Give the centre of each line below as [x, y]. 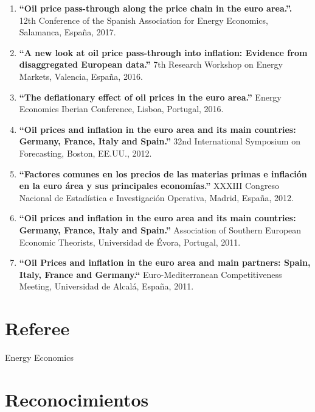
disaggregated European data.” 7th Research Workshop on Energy [151, 64]
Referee [37, 328]
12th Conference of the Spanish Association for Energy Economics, [144, 20]
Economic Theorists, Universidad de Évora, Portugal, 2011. [130, 242]
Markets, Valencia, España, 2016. [81, 76]
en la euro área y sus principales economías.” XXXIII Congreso [149, 186]
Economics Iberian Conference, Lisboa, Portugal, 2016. [121, 109]
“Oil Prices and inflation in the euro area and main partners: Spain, [165, 262]
